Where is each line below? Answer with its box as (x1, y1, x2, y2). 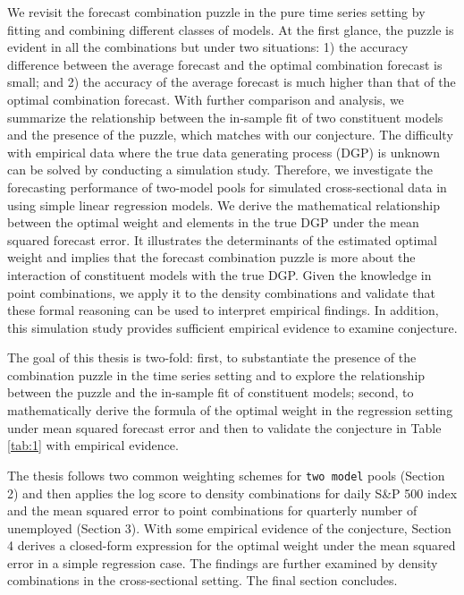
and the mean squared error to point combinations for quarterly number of (7, 501, 418, 520)
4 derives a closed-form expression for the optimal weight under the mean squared (7, 536, 456, 555)
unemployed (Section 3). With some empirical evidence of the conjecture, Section (7, 518, 451, 537)
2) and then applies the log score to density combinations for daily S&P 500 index (7, 483, 458, 502)
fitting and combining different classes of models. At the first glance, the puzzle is (7, 20, 454, 38)
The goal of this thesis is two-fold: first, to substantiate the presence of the (7, 348, 417, 367)
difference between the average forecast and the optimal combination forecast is (7, 55, 443, 73)
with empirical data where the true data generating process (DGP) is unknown (7, 142, 440, 161)
